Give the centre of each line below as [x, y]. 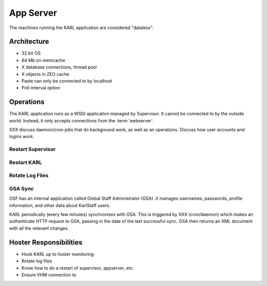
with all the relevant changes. [39, 228]
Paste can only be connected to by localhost [67, 81]
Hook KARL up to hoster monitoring [58, 254]
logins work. [22, 137]
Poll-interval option [41, 88]
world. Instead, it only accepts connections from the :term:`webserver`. [82, 120]
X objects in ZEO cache [45, 74]
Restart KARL [25, 162]
